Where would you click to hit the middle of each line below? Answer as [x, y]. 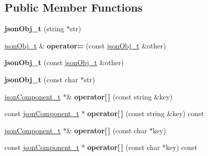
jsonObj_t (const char [41, 79]
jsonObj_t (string [34, 29]
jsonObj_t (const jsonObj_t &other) [64, 62]
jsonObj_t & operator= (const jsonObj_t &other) [85, 45]
